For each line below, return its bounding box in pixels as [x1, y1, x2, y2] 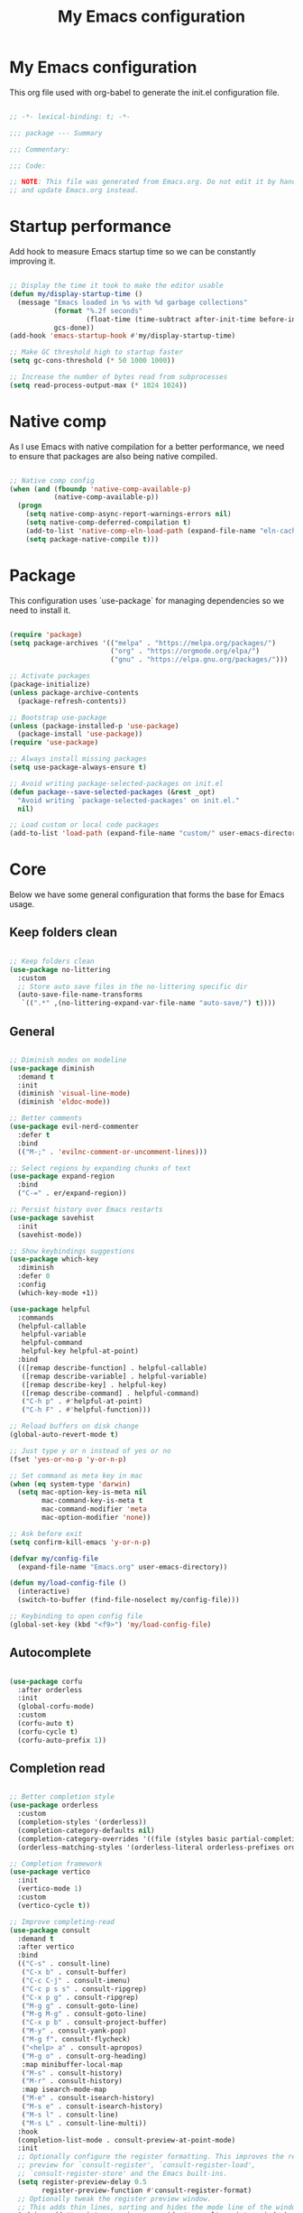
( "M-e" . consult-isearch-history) [21, 2094, 155, 2103]
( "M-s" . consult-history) [21, 2069, 124, 2078]
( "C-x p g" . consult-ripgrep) [21, 1993, 140, 2002]
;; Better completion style [9, 1792, 115, 1801]
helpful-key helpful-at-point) [21, 1347, 140, 1356]
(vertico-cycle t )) [17, 1901, 91, 1910]
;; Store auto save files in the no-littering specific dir [17, 982, 248, 991]
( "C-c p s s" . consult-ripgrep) [21, 1984, 147, 1994]
